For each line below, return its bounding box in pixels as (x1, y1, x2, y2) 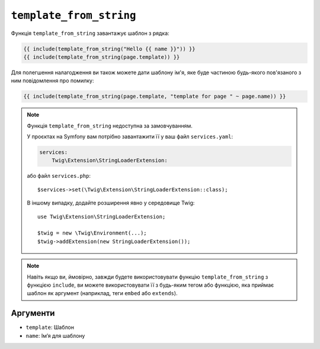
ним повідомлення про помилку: (11, 77, 94, 84)
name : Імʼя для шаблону (25, 332, 85, 339)
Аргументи (11, 308, 55, 318)
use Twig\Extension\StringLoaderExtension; (37, 213, 166, 220)
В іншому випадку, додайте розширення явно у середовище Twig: (27, 199, 195, 207)
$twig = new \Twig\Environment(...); (37, 230, 148, 236)
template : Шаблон (25, 324, 74, 331)
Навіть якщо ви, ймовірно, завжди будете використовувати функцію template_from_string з (27, 273, 268, 280)
